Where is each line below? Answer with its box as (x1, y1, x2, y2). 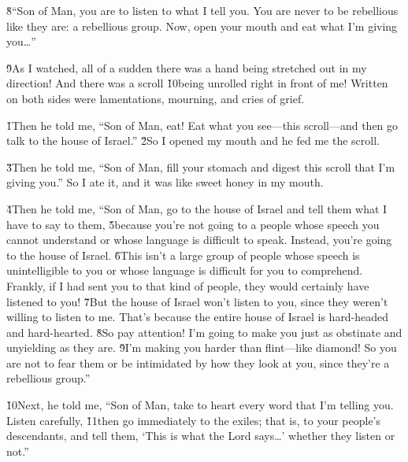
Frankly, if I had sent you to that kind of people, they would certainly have (6, 277, 369, 294)
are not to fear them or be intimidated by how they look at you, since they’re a (6, 354, 390, 371)
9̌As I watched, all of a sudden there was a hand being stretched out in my (6, 59, 367, 76)
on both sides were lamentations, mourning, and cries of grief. (6, 90, 305, 106)
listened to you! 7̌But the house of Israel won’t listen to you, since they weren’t (6, 293, 388, 309)
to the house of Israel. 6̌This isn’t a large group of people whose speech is (6, 246, 360, 263)
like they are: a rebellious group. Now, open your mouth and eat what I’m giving (6, 17, 398, 34)
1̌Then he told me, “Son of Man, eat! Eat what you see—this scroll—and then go (6, 116, 399, 133)
